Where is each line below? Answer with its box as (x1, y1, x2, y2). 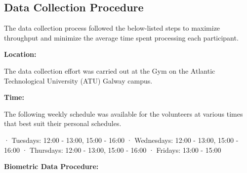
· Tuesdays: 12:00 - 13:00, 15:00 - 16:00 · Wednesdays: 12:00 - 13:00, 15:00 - (4, 134, 239, 145)
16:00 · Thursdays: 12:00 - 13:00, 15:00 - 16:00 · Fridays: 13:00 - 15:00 (4, 144, 221, 155)
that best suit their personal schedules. (4, 118, 122, 129)
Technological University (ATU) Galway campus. (4, 75, 153, 86)
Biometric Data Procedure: (4, 161, 99, 172)
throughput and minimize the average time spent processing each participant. (4, 32, 239, 43)
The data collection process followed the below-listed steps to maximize (4, 23, 220, 33)
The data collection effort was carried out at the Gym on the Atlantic (4, 65, 215, 76)
